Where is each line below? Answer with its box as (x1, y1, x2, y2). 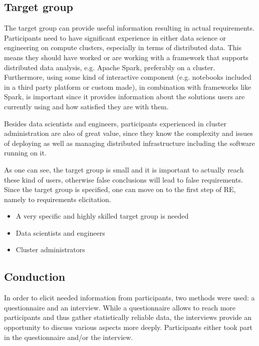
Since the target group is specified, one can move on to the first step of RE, (4, 184, 236, 195)
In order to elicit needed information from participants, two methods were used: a (4, 292, 255, 303)
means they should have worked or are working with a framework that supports (4, 52, 248, 62)
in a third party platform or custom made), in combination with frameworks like (4, 81, 251, 92)
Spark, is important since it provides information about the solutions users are (4, 91, 245, 102)
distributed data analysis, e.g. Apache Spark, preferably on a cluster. (4, 62, 215, 72)
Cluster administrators (16, 244, 85, 255)
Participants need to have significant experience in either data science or (4, 32, 226, 43)
